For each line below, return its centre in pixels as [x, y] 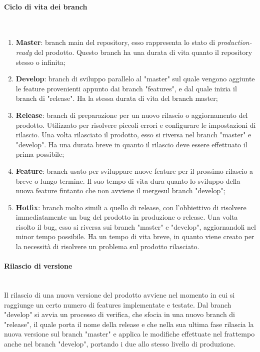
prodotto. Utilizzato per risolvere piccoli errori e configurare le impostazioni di [136, 125]
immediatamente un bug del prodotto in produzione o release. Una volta [127, 217]
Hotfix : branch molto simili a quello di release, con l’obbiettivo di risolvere [131, 207]
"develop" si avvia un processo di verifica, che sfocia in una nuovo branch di [120, 314]
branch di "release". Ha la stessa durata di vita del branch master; [117, 98]
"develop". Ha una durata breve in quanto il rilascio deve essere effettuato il [131, 144]
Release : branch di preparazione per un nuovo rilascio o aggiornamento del [132, 115]
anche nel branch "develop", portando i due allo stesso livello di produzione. [120, 344]
